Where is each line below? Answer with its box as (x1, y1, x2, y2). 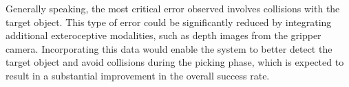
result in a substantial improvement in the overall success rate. (6, 68, 270, 82)
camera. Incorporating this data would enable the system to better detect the (6, 41, 332, 55)
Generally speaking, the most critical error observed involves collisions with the (6, 1, 340, 15)
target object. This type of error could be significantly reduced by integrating (6, 14, 332, 29)
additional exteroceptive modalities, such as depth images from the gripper (6, 28, 321, 42)
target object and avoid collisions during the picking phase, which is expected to (6, 55, 344, 69)
